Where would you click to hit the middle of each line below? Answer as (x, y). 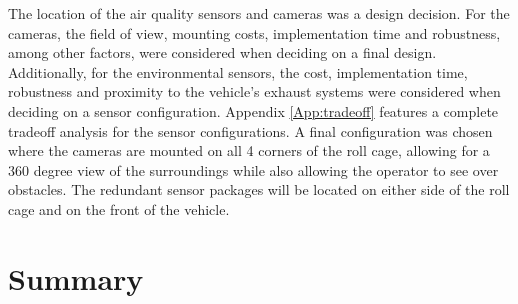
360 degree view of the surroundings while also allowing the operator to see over (253, 169)
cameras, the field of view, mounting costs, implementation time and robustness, (254, 32)
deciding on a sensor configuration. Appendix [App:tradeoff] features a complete (253, 110)
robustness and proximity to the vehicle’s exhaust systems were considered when (254, 91)
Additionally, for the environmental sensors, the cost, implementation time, (238, 71)
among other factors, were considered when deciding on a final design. (222, 52)
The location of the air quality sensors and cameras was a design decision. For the (259, 13)
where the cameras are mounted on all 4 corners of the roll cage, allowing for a (249, 150)
